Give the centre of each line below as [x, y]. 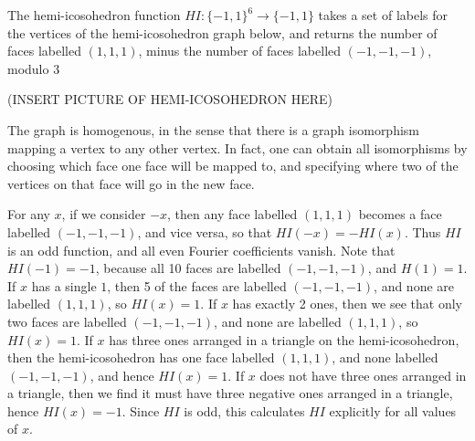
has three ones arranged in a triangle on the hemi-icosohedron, [284, 339]
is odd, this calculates [244, 410]
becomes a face [400, 214]
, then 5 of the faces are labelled [197, 285]
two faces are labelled [67, 321]
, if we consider [104, 214]
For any [29, 214]
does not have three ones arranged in [363, 375]
